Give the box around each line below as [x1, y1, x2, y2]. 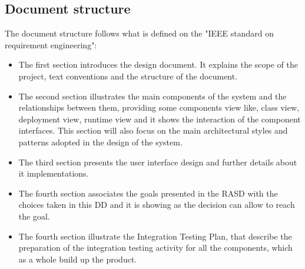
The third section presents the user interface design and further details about [18, 155, 297, 168]
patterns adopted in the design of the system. [18, 135, 183, 148]
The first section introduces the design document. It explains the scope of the [18, 58, 298, 71]
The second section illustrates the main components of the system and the [18, 89, 287, 102]
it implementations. [18, 167, 89, 180]
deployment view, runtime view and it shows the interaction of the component [18, 112, 301, 125]
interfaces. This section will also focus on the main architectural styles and [18, 124, 288, 137]
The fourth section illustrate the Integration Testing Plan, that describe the [18, 230, 292, 242]
